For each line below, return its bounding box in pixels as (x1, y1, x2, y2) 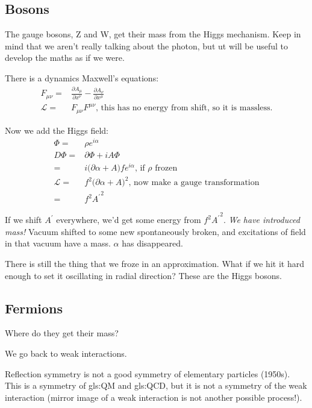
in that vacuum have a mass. (5, 237, 111, 250)
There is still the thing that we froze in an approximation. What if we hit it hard (5, 257, 304, 269)
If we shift (5, 213, 42, 226)
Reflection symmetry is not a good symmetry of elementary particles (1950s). (5, 367, 290, 380)
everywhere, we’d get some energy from (56, 213, 201, 226)
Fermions (5, 298, 63, 317)
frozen (155, 163, 178, 172)
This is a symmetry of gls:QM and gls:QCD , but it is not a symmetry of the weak (5, 379, 307, 392)
